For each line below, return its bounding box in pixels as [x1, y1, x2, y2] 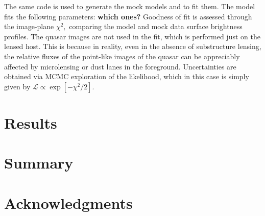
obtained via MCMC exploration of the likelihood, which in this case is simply [4, 71, 249, 82]
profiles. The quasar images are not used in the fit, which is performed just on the [4, 31, 260, 41]
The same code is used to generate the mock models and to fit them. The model [4, 1, 255, 11]
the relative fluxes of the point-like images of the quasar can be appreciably [4, 51, 240, 61]
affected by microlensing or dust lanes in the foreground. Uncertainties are [4, 61, 236, 71]
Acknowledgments [4, 192, 133, 213]
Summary [4, 152, 74, 173]
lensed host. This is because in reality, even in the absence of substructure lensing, [4, 41, 261, 52]
